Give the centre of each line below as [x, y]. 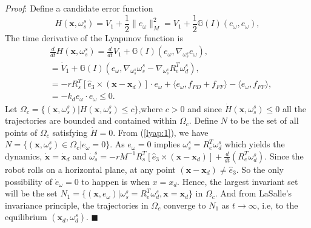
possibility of [28, 181]
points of [21, 132]
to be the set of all [264, 120]
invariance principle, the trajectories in [77, 205]
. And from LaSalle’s [253, 193]
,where [151, 108]
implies [167, 144]
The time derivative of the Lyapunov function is [94, 37]
